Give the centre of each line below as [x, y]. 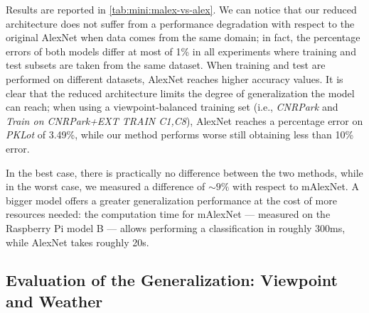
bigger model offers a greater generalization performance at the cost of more [171, 200]
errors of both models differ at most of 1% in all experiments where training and [181, 51]
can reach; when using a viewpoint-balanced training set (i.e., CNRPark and [172, 107]
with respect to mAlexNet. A [296, 186]
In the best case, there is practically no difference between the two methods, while [184, 172]
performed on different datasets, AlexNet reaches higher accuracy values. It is [175, 78]
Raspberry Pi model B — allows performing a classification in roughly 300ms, [176, 227]
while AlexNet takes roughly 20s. [77, 242]
